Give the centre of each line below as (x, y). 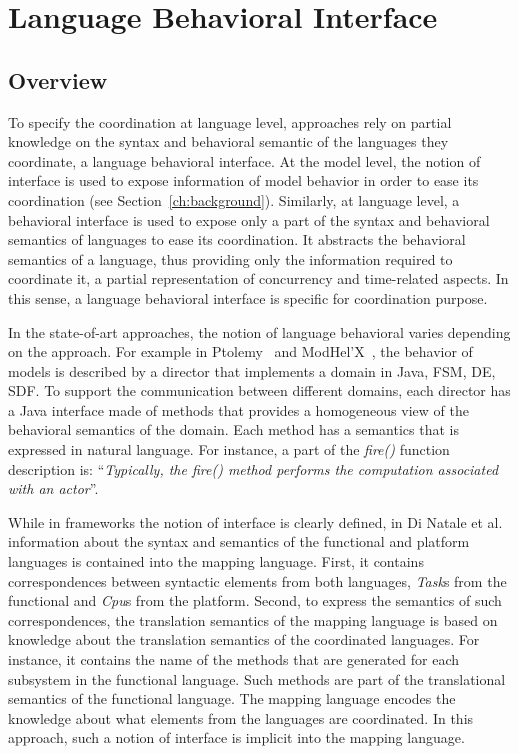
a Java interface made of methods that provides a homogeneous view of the (238, 409)
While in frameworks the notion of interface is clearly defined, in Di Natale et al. (255, 521)
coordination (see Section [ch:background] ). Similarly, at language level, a (234, 199)
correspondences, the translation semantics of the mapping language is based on (253, 619)
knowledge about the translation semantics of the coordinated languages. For (244, 639)
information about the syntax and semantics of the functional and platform (239, 541)
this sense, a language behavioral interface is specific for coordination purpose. (248, 297)
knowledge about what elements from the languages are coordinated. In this (241, 717)
